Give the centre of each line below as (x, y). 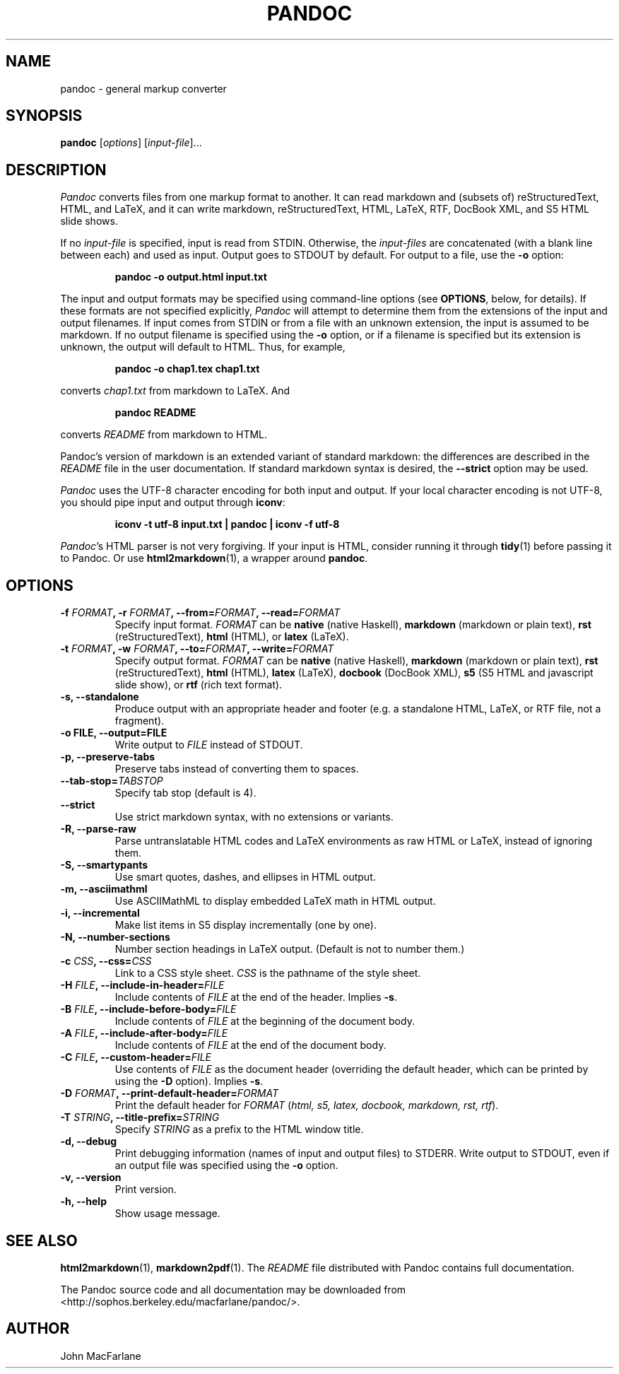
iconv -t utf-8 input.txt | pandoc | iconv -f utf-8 (227, 524)
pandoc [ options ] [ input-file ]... (131, 143)
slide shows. (89, 221)
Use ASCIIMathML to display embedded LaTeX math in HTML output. (275, 901)
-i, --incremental (100, 913)
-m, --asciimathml (104, 889)
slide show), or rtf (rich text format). (199, 685)
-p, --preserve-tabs (108, 757)
